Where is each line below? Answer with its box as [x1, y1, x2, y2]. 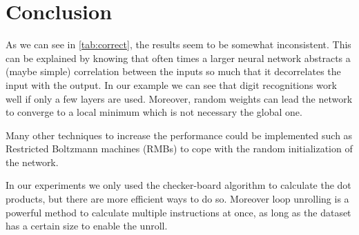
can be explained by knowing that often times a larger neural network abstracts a [6, 50, 351, 65]
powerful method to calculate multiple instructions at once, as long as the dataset [6, 205, 351, 219]
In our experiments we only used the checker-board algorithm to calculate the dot [6, 178, 351, 192]
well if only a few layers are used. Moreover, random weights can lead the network [6, 91, 353, 105]
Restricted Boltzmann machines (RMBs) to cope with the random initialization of [6, 141, 353, 156]
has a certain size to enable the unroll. [6, 218, 168, 233]
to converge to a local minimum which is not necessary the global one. [6, 105, 302, 119]
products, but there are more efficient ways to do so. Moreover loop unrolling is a [6, 192, 349, 206]
